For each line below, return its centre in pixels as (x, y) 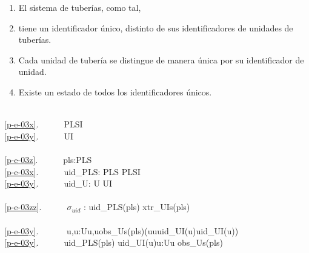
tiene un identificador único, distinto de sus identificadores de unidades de (156, 27)
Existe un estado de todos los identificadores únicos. (115, 91)
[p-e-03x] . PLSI (44, 124)
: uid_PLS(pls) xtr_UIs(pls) (137, 207)
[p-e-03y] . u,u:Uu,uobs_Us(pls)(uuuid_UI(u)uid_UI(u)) (121, 230)
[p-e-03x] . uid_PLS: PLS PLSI (72, 171)
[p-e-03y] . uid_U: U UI (58, 183)
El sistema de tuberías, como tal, (80, 7)
